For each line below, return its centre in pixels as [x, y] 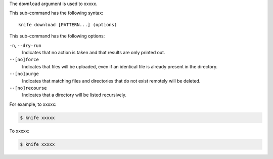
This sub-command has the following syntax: [56, 13]
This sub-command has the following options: [57, 36]
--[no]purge [24, 74]
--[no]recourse [28, 88]
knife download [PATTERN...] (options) [68, 25]
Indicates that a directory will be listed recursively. [74, 95]
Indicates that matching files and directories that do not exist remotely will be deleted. [111, 81]
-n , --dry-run [25, 45]
